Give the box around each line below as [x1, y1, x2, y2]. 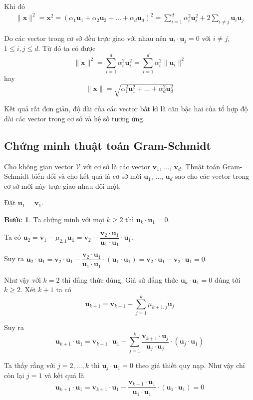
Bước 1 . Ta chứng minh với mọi [4, 214, 104, 224]
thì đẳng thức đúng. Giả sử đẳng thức [62, 274, 178, 285]
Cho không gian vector [4, 161, 73, 171]
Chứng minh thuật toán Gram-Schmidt [4, 137, 211, 153]
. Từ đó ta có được [38, 43, 96, 53]
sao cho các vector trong [175, 171, 250, 181]
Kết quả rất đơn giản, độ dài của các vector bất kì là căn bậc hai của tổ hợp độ [4, 103, 248, 114]
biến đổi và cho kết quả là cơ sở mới [31, 171, 142, 181]
